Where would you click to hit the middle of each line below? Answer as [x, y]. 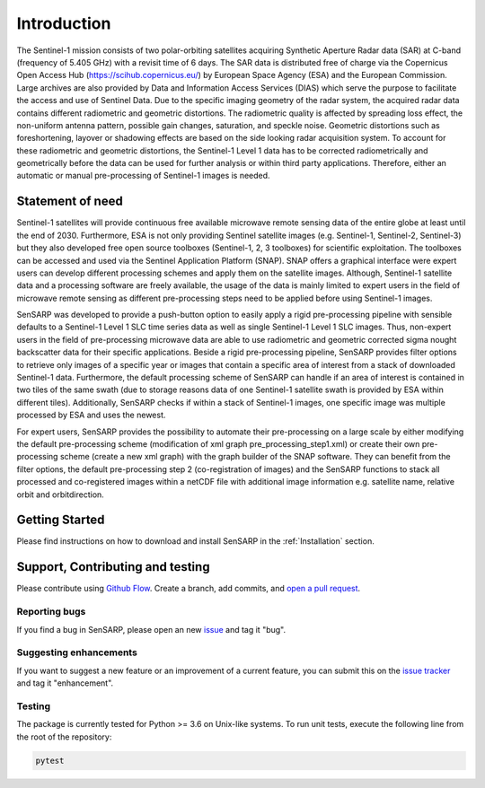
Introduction [64, 23]
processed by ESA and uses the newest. [91, 415]
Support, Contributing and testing [113, 567]
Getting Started [61, 520]
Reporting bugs [51, 612]
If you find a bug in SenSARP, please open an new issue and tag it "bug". [151, 629]
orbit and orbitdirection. [61, 495]
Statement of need [70, 201]
